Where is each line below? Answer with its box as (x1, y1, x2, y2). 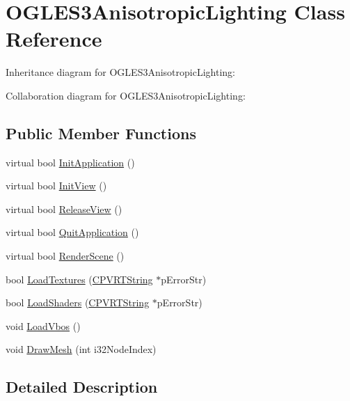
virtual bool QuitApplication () (6, 225, 139, 239)
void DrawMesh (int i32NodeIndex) (6, 342, 157, 356)
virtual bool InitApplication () (6, 155, 135, 169)
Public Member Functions (6, 122, 196, 143)
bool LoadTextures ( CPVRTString (6, 272, 153, 286)
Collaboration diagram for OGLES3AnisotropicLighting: (6, 88, 246, 102)
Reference (6, 24, 102, 53)
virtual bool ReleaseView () (6, 201, 122, 216)
